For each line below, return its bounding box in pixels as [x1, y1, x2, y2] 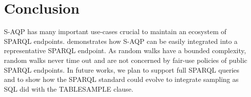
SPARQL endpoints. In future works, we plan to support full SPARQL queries [4, 64, 240, 75]
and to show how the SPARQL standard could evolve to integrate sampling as [4, 74, 239, 84]
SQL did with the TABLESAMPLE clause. [4, 83, 133, 94]
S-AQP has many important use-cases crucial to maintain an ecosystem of [4, 26, 226, 37]
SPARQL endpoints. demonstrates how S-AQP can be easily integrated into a [4, 36, 238, 46]
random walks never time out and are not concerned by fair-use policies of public [4, 55, 248, 65]
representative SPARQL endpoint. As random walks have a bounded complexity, [4, 45, 246, 56]
